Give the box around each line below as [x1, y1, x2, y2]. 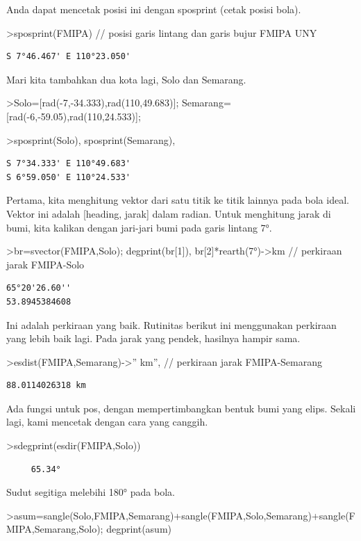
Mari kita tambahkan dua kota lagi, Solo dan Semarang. [6, 72, 246, 86]
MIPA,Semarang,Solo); [6, 522, 103, 536]
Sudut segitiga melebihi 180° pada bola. [6, 485, 175, 499]
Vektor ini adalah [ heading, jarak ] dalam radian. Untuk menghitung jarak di [6, 206, 331, 220]
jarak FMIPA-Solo [6, 257, 85, 271]
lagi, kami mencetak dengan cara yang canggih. [6, 414, 208, 429]
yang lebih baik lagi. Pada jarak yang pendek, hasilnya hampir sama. [6, 331, 301, 346]
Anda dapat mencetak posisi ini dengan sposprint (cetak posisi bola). [6, 2, 301, 16]
